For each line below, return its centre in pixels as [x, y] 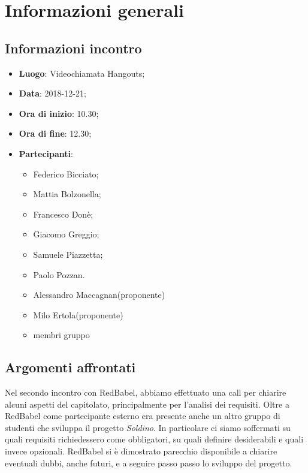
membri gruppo [61, 335]
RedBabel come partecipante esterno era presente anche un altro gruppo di [143, 416]
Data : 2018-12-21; [52, 93]
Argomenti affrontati [70, 367]
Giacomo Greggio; [66, 234]
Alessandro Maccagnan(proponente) [99, 295]
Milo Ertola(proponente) [78, 314]
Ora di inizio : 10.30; [59, 113]
